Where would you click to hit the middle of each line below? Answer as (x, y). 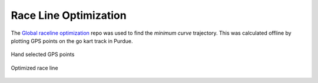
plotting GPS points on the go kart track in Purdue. (72, 41)
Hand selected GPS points (43, 54)
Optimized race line (34, 68)
